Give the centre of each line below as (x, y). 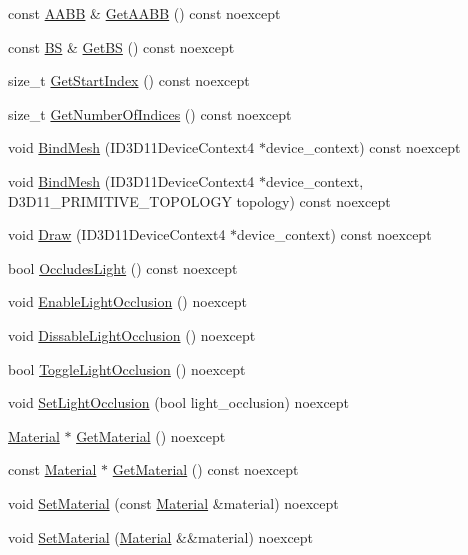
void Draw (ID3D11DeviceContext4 (117, 234)
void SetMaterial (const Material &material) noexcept (173, 502)
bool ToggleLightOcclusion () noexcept (127, 368)
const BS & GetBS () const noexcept (121, 46)
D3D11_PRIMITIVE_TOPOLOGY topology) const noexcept (199, 200)
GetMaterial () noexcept (151, 435)
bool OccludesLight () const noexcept (123, 267)
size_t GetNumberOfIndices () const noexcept (150, 113)
